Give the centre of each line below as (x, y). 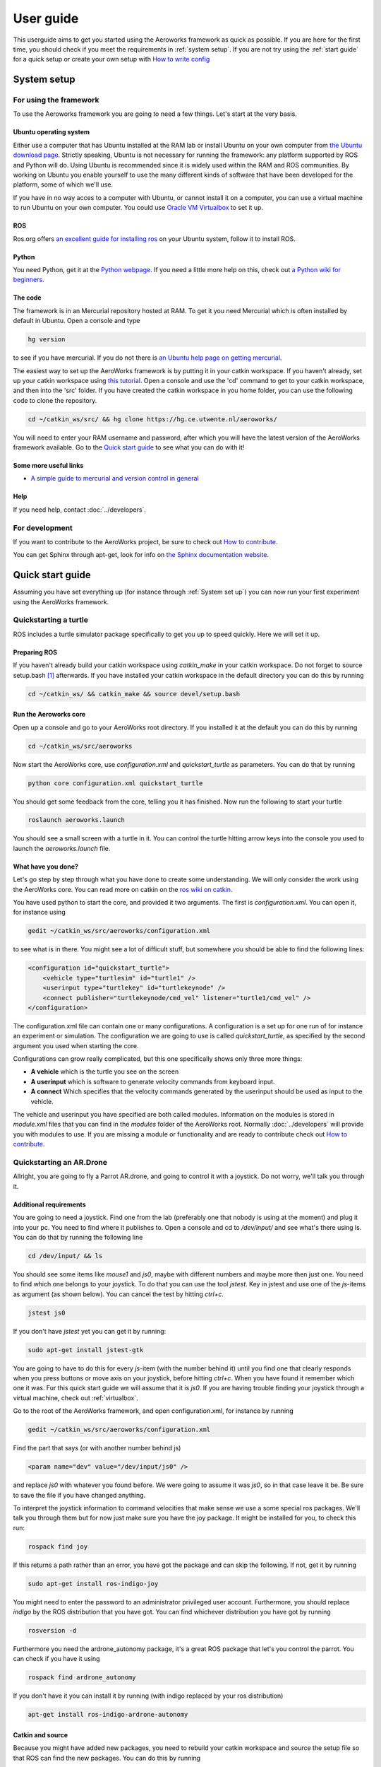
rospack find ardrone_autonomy (82, 1678)
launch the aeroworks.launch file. (62, 848)
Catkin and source (41, 1734)
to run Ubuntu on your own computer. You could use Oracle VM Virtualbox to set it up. (138, 208)
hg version (47, 340)
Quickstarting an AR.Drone (60, 1162)
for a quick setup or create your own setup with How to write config (111, 59)
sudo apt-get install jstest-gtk (86, 1350)
